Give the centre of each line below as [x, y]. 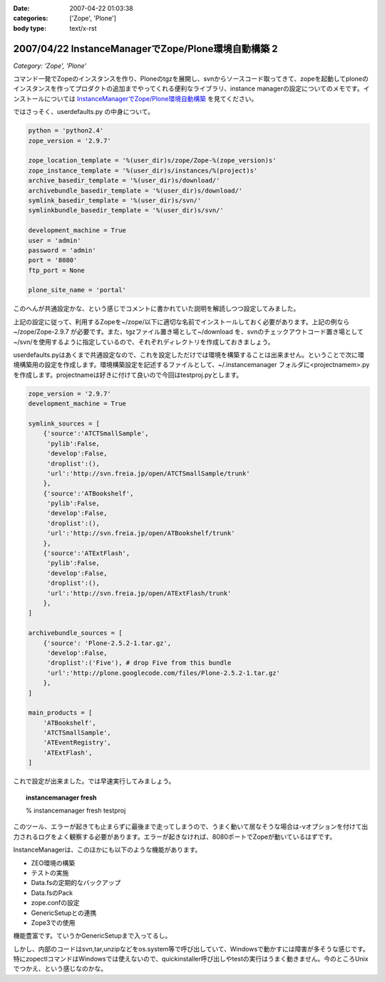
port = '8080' [53, 260]
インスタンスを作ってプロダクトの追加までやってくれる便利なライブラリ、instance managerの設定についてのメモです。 [188, 88]
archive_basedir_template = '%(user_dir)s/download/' [124, 181]
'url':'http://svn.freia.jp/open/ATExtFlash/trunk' [139, 593]
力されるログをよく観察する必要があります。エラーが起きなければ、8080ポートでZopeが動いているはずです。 [175, 837]
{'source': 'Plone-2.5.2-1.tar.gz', [107, 643]
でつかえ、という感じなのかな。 [60, 968]
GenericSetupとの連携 [64, 913]
